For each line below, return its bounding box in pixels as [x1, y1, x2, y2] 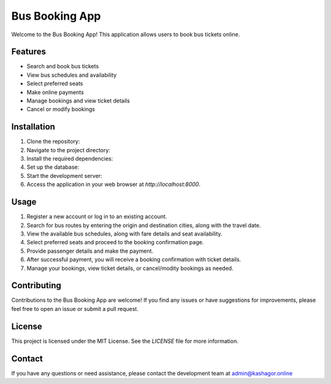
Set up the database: [26, 163, 80, 171]
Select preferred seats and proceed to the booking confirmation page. [26, 239, 204, 246]
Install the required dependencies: [26, 155, 113, 163]
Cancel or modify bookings [26, 106, 95, 113]
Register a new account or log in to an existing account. [26, 213, 167, 220]
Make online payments [26, 88, 84, 96]
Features [11, 47, 46, 57]
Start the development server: [26, 172, 102, 179]
